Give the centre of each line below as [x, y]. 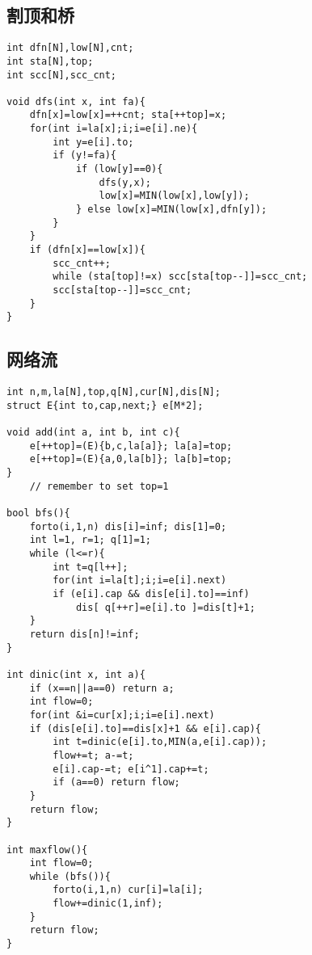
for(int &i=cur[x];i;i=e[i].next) [122, 715]
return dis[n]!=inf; [84, 634]
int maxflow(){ [47, 850]
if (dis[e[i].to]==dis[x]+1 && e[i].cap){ [145, 728]
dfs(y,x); [125, 182]
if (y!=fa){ [85, 156]
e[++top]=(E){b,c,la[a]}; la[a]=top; [131, 446]
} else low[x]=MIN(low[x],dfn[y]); [171, 210]
